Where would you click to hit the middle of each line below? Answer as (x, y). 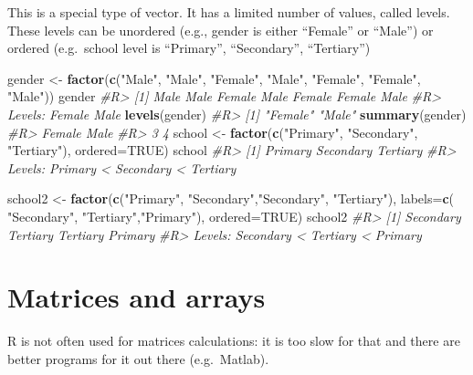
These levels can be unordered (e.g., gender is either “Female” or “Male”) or (221, 30)
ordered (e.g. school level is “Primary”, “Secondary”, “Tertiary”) (189, 48)
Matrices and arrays (137, 297)
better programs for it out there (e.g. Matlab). (138, 358)
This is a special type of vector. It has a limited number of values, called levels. (229, 12)
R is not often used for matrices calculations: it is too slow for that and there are (234, 341)
